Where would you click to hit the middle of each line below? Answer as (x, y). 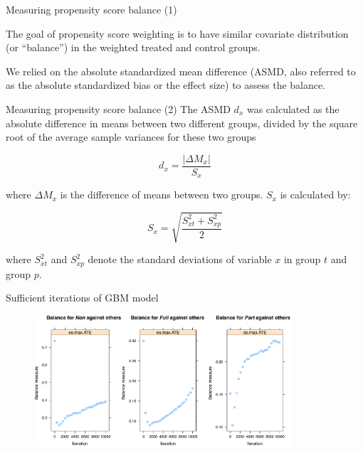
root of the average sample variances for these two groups (131, 137)
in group (302, 259)
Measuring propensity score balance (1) (91, 9)
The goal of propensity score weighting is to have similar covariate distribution (177, 33)
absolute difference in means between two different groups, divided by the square (182, 123)
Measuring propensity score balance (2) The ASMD (118, 108)
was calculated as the (293, 108)
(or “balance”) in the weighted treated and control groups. (133, 47)
